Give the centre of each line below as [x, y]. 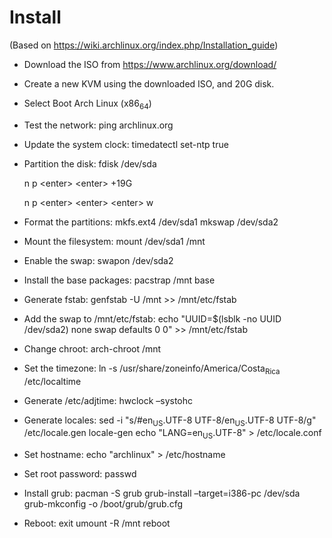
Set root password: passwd [80, 474]
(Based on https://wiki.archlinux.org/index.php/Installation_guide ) [144, 45]
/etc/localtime [52, 381]
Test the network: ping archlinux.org [98, 125]
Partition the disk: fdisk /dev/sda [90, 163]
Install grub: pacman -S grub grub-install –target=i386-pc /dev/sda [162, 493]
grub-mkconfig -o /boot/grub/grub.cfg [103, 504]
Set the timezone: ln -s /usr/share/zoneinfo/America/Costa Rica [152, 369]
